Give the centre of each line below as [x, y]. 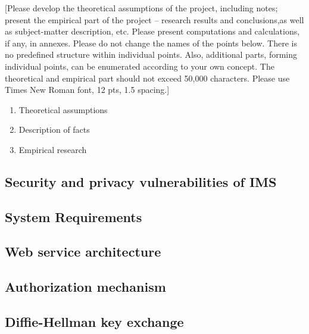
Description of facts [54, 129]
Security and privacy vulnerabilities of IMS [141, 181]
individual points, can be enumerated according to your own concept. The [140, 66]
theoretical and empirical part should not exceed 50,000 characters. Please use [147, 78]
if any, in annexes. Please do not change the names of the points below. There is [151, 43]
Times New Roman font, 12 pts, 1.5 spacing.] [87, 90]
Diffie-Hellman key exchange [94, 322]
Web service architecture [83, 252]
